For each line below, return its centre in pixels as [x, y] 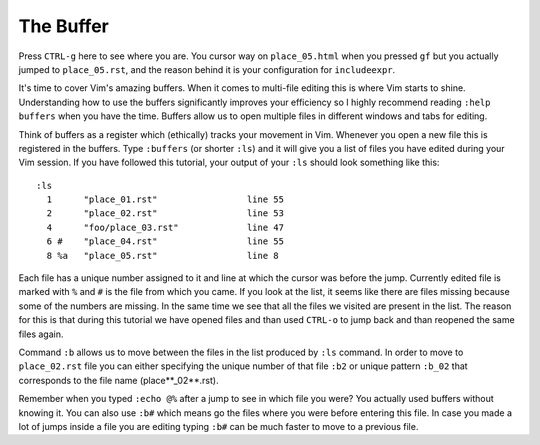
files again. [41, 334]
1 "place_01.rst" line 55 [165, 199]
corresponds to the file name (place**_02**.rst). [118, 380]
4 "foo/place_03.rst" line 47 [165, 227]
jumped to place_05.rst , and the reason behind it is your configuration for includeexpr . [207, 69]
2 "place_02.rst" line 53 [165, 213]
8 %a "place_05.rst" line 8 [162, 255]
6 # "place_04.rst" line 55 [165, 241]
